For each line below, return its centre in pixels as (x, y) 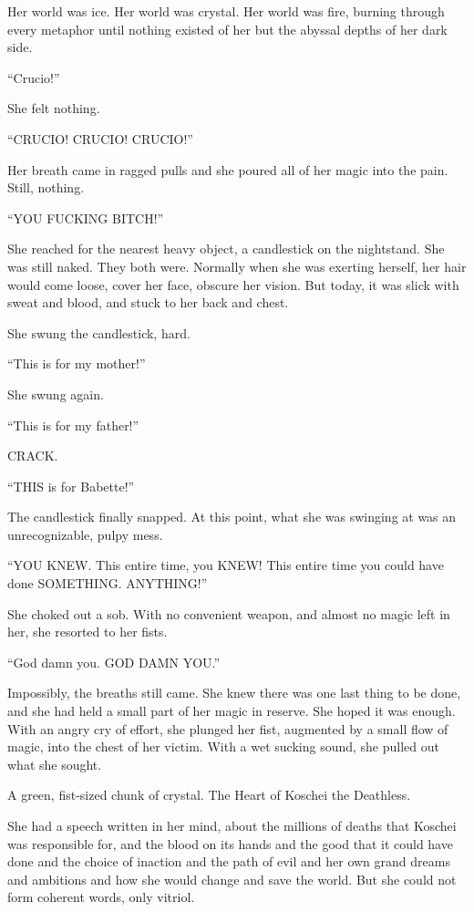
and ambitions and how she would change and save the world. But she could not (232, 879)
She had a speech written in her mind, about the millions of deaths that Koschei (232, 825)
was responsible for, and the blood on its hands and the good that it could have (230, 843)
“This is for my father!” (73, 425)
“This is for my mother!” (77, 363)
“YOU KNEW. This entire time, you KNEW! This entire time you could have (226, 565)
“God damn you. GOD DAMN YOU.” (114, 662)
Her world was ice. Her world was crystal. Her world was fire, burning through (226, 11)
